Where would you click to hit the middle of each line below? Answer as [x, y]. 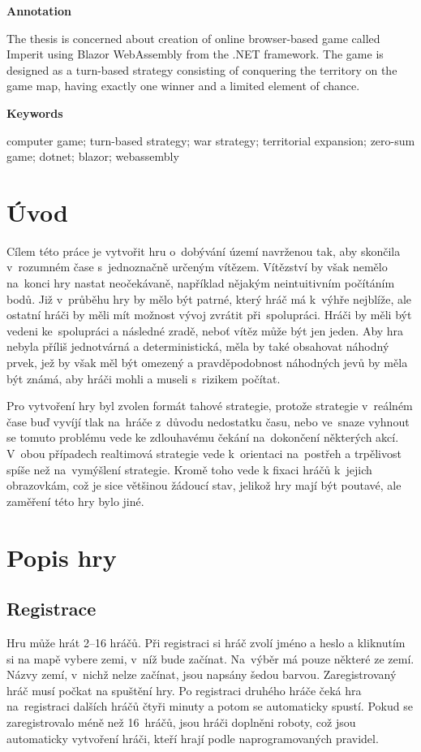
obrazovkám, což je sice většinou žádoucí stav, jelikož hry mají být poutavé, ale [204, 485]
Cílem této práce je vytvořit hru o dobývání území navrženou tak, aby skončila [204, 251]
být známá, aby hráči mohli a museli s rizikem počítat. [144, 378]
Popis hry [62, 557]
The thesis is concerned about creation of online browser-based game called [193, 38]
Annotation [39, 11]
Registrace [52, 609]
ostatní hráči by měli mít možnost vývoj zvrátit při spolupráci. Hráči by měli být [209, 315]
